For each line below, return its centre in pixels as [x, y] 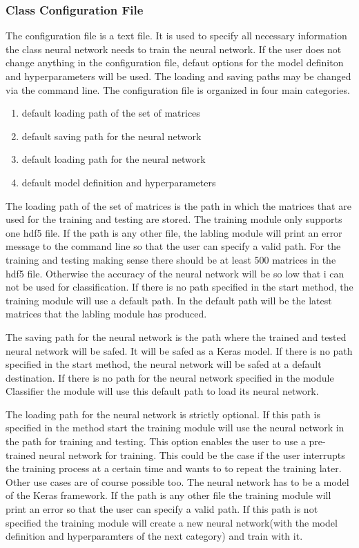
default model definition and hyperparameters [119, 182]
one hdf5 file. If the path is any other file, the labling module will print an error [174, 232]
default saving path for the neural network [111, 136]
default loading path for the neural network [114, 159]
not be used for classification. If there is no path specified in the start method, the [179, 287]
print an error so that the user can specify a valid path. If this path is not [162, 509]
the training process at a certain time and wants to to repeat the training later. [174, 468]
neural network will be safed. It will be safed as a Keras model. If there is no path [179, 350]
